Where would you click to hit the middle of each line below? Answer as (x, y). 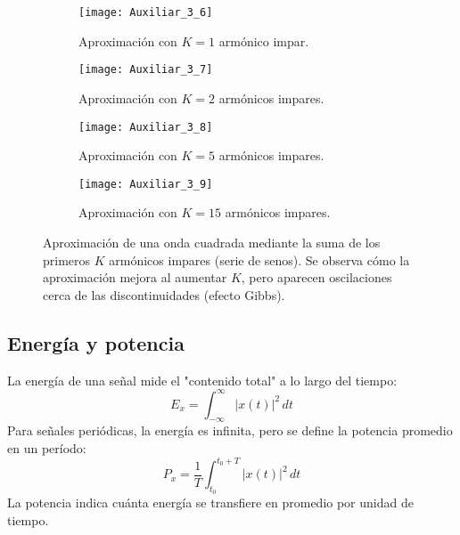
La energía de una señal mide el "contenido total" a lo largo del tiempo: (202, 380)
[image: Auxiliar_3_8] (146, 127)
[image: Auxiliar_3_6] (146, 12)
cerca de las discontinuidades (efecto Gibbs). (164, 294)
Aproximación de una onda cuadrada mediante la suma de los (212, 242)
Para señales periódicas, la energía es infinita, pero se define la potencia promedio (230, 430)
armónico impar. (264, 41)
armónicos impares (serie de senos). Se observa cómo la (259, 259)
